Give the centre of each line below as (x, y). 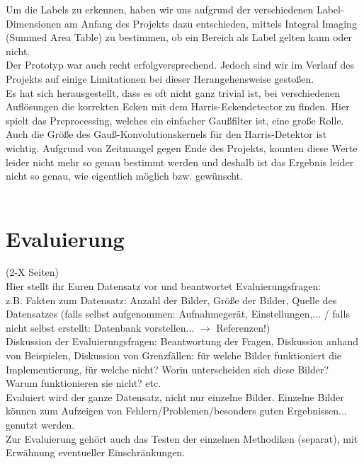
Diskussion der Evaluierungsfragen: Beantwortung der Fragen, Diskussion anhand (182, 341)
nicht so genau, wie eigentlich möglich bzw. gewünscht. (124, 176)
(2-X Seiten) (33, 272)
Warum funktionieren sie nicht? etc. (84, 383)
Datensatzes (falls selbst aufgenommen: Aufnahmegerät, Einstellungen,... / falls (178, 314)
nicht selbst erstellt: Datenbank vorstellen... (100, 327)
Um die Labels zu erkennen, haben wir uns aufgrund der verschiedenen (160, 9)
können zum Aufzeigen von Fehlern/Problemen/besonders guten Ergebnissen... (176, 411)
